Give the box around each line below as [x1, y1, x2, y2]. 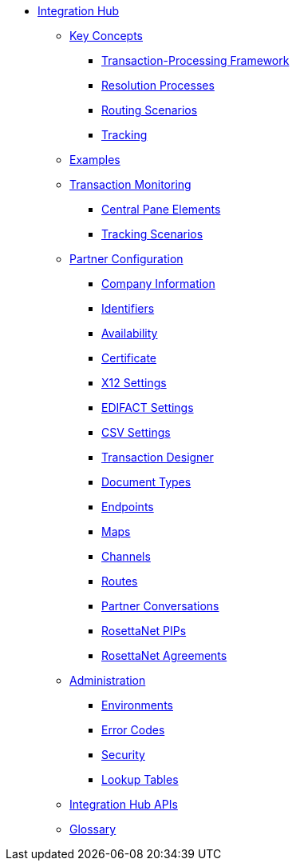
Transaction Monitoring [69, 178, 191, 191]
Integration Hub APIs [69, 797, 178, 811]
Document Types [101, 475, 191, 489]
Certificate [101, 351, 157, 365]
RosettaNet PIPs [101, 624, 187, 637]
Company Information [101, 277, 215, 290]
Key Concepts [69, 29, 144, 42]
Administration [69, 673, 146, 687]
